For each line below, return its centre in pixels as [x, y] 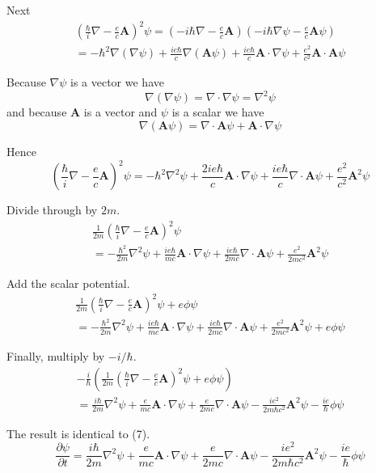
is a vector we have [117, 82]
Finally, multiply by [56, 355]
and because [37, 112]
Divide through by [52, 210]
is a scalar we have [218, 112]
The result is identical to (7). [78, 433]
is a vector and [120, 112]
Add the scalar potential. [68, 283]
